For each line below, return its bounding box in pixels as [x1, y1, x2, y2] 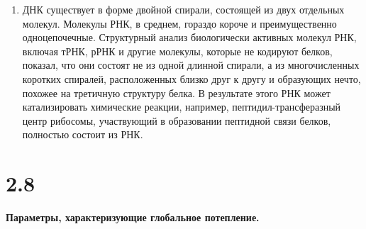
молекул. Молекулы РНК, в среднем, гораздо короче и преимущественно [22, 16, 337, 30]
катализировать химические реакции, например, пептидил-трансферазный [22, 99, 341, 114]
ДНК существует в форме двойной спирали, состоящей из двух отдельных [22, 2, 345, 16]
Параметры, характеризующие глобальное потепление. [6, 210, 260, 225]
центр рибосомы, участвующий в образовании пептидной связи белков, [22, 113, 331, 128]
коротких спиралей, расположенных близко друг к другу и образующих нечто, [22, 71, 361, 86]
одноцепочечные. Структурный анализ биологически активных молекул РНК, [22, 30, 357, 45]
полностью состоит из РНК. [22, 127, 143, 142]
